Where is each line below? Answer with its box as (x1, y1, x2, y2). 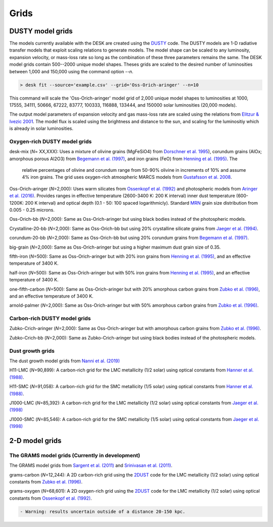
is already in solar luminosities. (9, 125, 73, 131)
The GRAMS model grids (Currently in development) (9, 452, 141, 459)
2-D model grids (9, 436, 62, 445)
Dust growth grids (9, 347, 55, 354)
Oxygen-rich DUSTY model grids (9, 138, 92, 145)
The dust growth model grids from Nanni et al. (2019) (9, 358, 120, 364)
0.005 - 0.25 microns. (9, 207, 55, 213)
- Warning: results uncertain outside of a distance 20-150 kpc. (20, 508, 186, 514)
